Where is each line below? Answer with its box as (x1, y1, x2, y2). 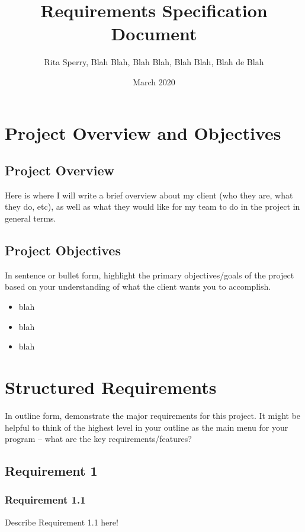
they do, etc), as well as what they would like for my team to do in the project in (5, 200, 300, 213)
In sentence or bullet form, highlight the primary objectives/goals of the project (5, 268, 294, 281)
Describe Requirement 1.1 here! (5, 515, 118, 528)
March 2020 (133, 75, 175, 88)
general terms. (5, 212, 56, 225)
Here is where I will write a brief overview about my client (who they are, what (5, 188, 293, 201)
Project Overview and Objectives (5, 120, 281, 145)
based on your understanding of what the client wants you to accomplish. (5, 280, 271, 293)
